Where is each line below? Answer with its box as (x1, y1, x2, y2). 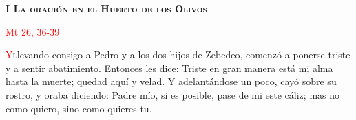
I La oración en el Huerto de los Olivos (6, 1, 207, 15)
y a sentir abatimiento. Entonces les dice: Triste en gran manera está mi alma (6, 60, 333, 75)
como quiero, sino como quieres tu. (6, 101, 152, 115)
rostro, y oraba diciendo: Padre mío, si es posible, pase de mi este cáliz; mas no (6, 87, 340, 101)
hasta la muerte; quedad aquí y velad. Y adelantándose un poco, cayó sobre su (6, 74, 337, 88)
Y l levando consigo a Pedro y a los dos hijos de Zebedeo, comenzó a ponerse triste (6, 47, 350, 62)
